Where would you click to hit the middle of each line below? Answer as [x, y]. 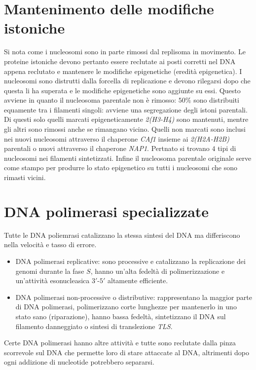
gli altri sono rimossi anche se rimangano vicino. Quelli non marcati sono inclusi [125, 129]
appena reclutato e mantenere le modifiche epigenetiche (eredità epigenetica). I [123, 71]
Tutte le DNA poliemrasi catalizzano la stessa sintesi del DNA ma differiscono [122, 235]
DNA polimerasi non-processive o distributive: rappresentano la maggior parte [134, 297]
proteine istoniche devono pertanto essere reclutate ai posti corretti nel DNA [120, 61]
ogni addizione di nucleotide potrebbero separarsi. [79, 362]
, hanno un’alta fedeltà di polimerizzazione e [158, 271]
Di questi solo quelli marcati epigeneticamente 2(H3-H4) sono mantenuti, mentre [126, 119]
